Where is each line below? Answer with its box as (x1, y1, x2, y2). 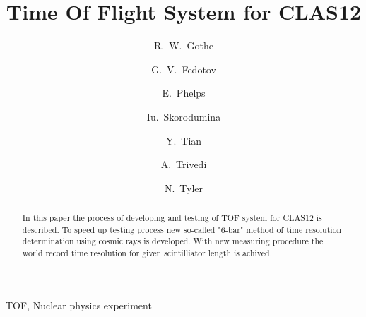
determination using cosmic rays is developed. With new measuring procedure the (22, 235, 324, 247)
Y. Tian (165, 133, 202, 148)
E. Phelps (162, 85, 206, 100)
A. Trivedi (160, 157, 207, 172)
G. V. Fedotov (151, 61, 216, 76)
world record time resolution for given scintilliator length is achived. (22, 247, 272, 259)
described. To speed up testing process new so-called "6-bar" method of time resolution (22, 223, 342, 235)
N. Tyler (164, 180, 203, 195)
